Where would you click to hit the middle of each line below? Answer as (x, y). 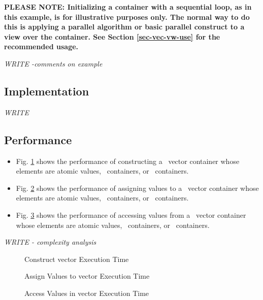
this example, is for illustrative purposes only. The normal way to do (127, 16)
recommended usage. (41, 46)
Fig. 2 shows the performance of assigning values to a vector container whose (137, 188)
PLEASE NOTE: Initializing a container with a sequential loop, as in (128, 7)
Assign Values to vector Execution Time (87, 276)
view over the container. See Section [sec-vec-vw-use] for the (112, 36)
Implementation (47, 91)
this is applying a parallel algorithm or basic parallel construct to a (124, 27)
